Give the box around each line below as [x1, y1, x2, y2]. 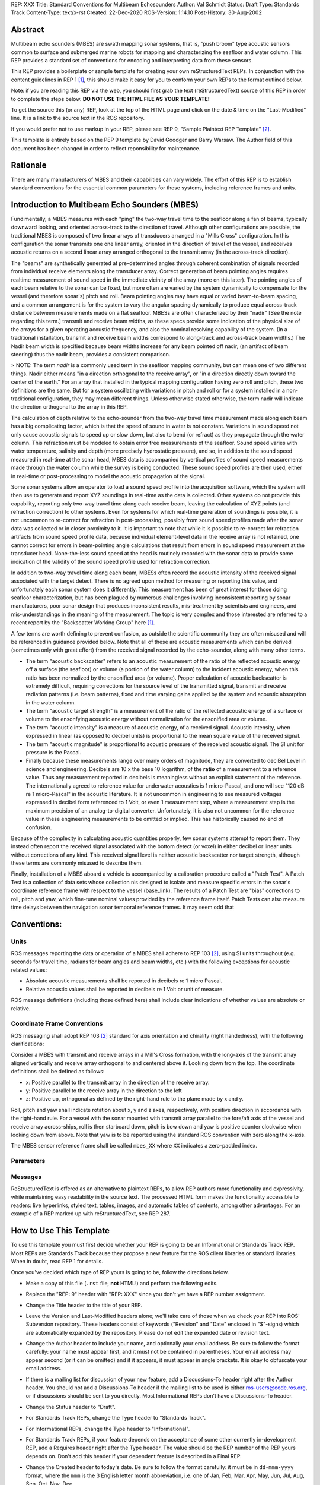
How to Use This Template [11, 1225, 110, 1236]
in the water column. [25, 699, 76, 706]
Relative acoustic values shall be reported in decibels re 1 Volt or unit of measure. [25, 985, 225, 993]
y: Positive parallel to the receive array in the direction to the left [25, 1087, 182, 1094]
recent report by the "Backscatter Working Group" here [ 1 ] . [11, 619, 155, 626]
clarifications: [11, 1040, 44, 1048]
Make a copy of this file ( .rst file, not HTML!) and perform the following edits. [25, 1279, 219, 1287]
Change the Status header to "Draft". [25, 1403, 116, 1410]
